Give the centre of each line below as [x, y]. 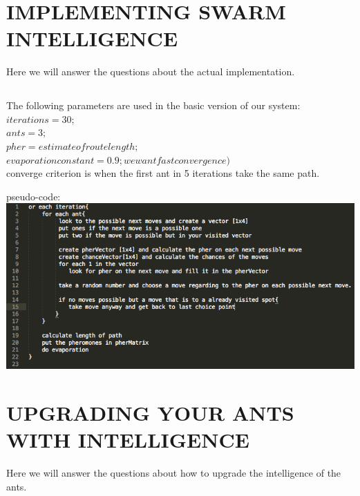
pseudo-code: [34, 196]
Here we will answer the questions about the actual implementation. [151, 71]
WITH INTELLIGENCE [128, 440]
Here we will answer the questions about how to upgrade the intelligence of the [174, 472]
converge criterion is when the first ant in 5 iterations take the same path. [163, 173]
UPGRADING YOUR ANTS [150, 412]
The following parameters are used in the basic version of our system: [153, 105]
